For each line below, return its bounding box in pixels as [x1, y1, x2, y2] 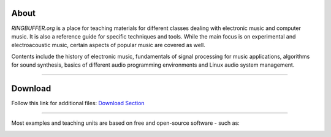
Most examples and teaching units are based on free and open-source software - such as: [11, 119, 240, 127]
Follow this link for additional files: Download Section [11, 99, 145, 106]
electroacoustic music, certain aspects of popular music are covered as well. [11, 42, 205, 49]
